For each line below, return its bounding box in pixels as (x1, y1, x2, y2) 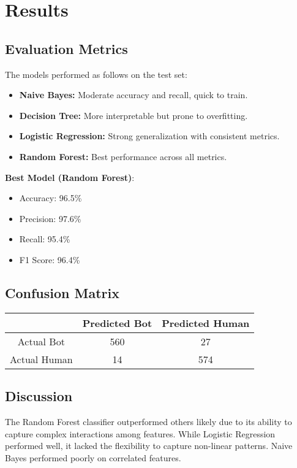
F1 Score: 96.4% (19, 253, 80, 266)
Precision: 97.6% (19, 212, 81, 224)
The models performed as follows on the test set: (5, 67, 187, 80)
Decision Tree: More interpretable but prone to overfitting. (19, 109, 248, 121)
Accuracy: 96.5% (19, 191, 82, 204)
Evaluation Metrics (5, 39, 128, 58)
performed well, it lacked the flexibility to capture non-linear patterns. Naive (5, 439, 293, 452)
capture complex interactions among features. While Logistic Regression (5, 427, 276, 440)
